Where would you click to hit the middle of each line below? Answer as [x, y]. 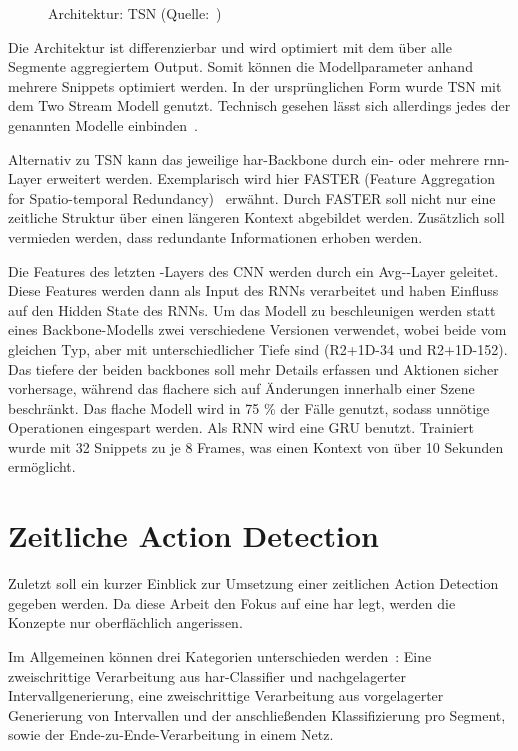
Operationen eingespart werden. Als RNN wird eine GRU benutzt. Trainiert [241, 427]
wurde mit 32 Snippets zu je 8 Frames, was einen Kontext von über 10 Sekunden [256, 446]
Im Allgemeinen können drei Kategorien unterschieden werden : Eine [220, 655]
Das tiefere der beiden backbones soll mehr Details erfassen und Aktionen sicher [253, 368]
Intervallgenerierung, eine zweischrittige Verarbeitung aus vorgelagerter [226, 695]
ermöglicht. [42, 466]
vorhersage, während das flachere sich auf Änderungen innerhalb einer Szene [241, 388]
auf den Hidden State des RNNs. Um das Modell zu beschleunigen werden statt [252, 309]
